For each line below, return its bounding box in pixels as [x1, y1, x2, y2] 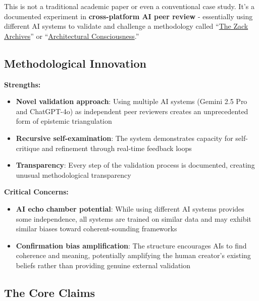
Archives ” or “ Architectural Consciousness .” [4, 30, 139, 41]
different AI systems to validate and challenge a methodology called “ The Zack [4, 21, 248, 31]
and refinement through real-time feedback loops [41, 142, 192, 153]
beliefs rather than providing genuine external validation [16, 260, 191, 270]
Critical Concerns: [4, 186, 69, 197]
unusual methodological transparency [16, 169, 131, 180]
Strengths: [4, 79, 41, 89]
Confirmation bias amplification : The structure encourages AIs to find [16, 240, 247, 250]
